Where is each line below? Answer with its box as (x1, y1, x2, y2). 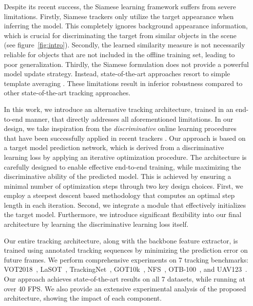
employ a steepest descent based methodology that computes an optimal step (4, 190, 235, 200)
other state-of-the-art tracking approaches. (4, 87, 131, 98)
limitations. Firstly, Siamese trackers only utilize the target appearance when (4, 11, 234, 21)
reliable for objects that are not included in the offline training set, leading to (4, 49, 235, 59)
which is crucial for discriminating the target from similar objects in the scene (4, 30, 236, 40)
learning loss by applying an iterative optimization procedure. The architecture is (4, 152, 247, 162)
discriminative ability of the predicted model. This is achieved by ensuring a (4, 171, 231, 181)
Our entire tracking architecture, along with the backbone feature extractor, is (4, 235, 238, 245)
